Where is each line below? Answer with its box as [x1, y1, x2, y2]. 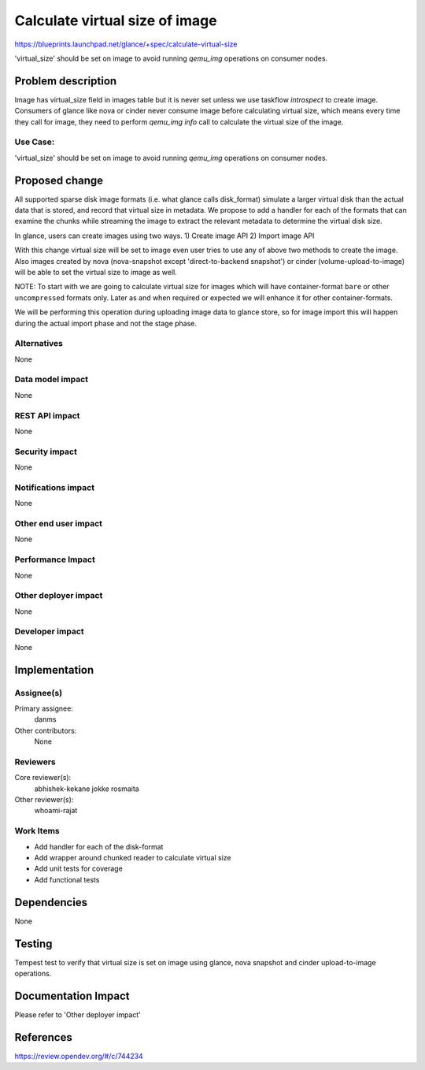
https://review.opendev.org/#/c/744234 [14, 1051, 143, 1061]
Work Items [14, 826, 60, 837]
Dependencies [14, 895, 88, 909]
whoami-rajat [34, 806, 78, 816]
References [14, 1031, 72, 1044]
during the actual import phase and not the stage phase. [14, 318, 197, 328]
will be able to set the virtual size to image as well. [14, 268, 177, 277]
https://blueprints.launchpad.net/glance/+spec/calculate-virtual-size [14, 39, 238, 49]
